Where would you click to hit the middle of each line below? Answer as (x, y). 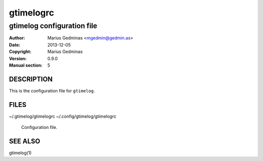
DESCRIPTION (31, 79)
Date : (15, 45)
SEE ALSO (25, 141)
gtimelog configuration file (53, 26)
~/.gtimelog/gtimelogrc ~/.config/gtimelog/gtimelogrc (63, 116)
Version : (18, 58)
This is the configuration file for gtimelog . (52, 90)
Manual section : (26, 65)
